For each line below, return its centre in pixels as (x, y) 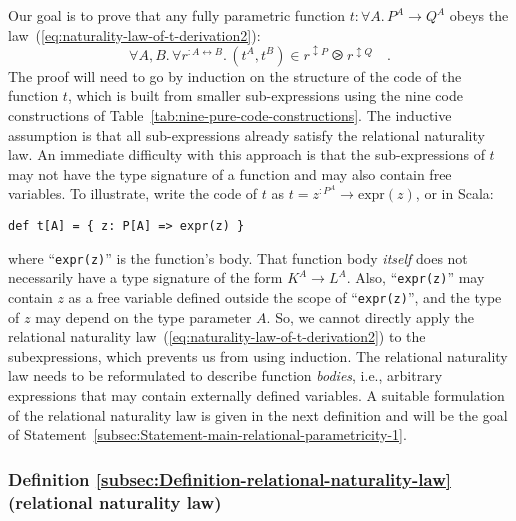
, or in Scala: (454, 193)
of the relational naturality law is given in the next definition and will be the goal (258, 414)
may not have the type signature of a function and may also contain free (230, 173)
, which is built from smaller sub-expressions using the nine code (265, 95)
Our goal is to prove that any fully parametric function (177, 15)
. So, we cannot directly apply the (370, 316)
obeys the (479, 15)
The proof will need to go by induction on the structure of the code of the (235, 75)
